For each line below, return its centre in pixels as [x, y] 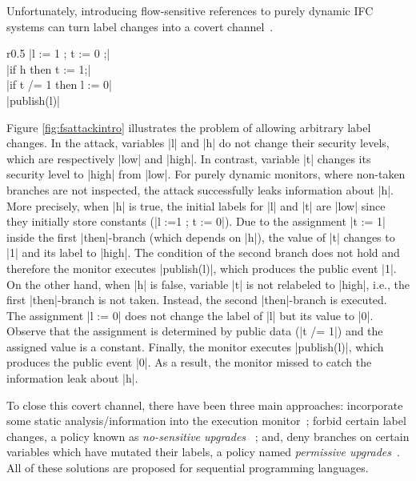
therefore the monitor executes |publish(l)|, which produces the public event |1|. [202, 268]
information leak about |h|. [72, 378]
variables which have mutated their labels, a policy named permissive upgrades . [203, 452]
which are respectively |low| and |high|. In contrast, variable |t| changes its [189, 158]
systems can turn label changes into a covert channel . [140, 26]
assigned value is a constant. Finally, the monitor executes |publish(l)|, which [195, 346]
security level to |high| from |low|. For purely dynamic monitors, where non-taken [206, 174]
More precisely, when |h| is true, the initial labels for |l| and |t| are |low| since [196, 205]
